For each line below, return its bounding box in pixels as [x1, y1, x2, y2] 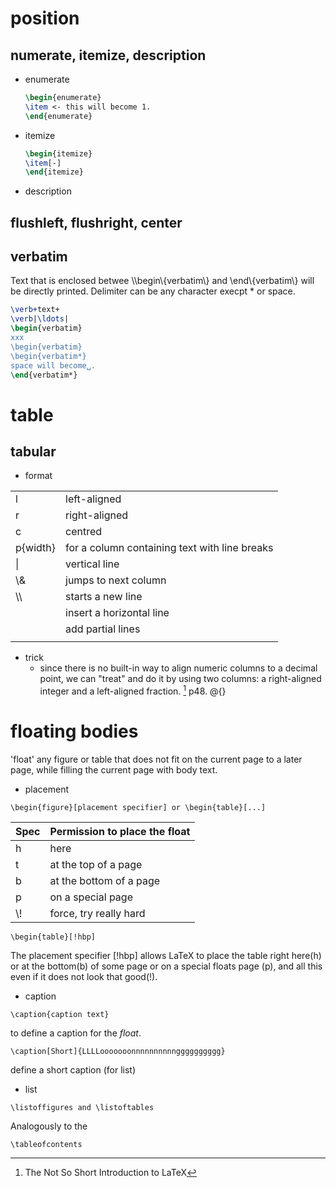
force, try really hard [49, 907, 146, 921]
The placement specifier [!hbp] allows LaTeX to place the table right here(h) [10, 950, 322, 962]
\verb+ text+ [10, 305, 60, 315]
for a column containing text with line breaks [65, 541, 274, 555]
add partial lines [65, 622, 141, 636]
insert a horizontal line [65, 606, 170, 620]
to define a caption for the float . [10, 1027, 142, 1039]
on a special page [49, 890, 133, 904]
